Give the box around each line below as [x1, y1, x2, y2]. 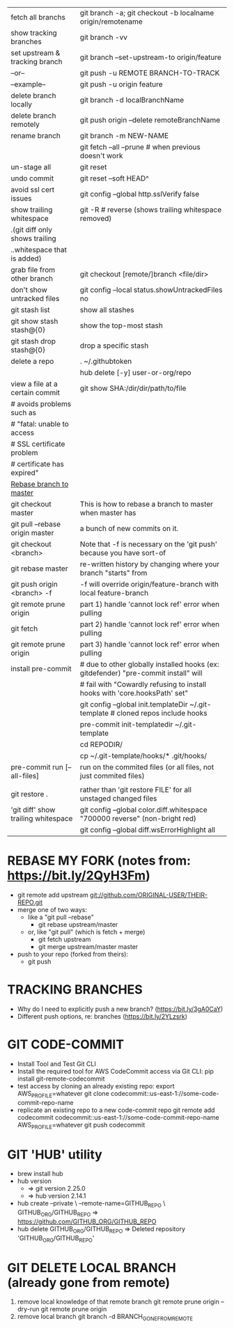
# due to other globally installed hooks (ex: [79, 660, 219, 669]
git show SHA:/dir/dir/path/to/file [79, 383, 187, 393]
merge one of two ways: [17, 905, 87, 913]
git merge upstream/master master [38, 942, 139, 950]
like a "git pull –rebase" [27, 913, 94, 921]
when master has [79, 508, 136, 518]
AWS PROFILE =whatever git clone [17, 1089, 109, 1099]
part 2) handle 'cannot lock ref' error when [79, 619, 220, 629]
